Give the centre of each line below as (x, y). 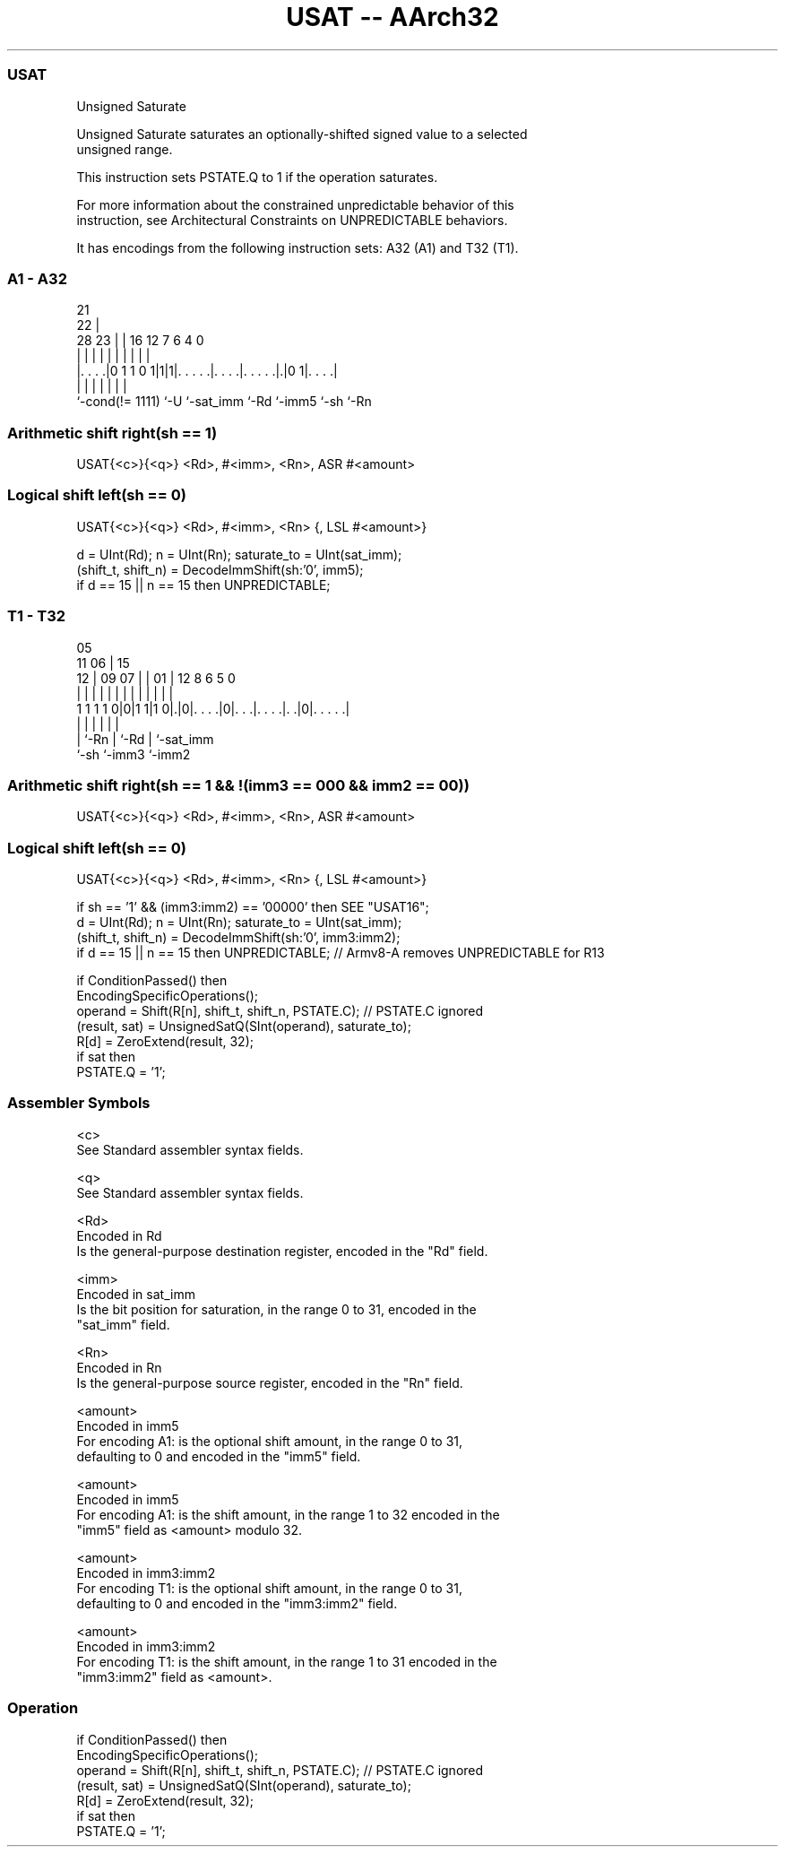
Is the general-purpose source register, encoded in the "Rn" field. (270, 1382)
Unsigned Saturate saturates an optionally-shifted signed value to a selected (302, 134)
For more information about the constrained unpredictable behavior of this (295, 204)
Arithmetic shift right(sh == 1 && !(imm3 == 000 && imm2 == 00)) (238, 785)
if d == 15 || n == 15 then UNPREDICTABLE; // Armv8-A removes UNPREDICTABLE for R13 (341, 953)
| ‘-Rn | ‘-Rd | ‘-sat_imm (145, 739)
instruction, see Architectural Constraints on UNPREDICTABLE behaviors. (292, 220)
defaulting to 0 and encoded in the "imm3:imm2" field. (237, 1603)
